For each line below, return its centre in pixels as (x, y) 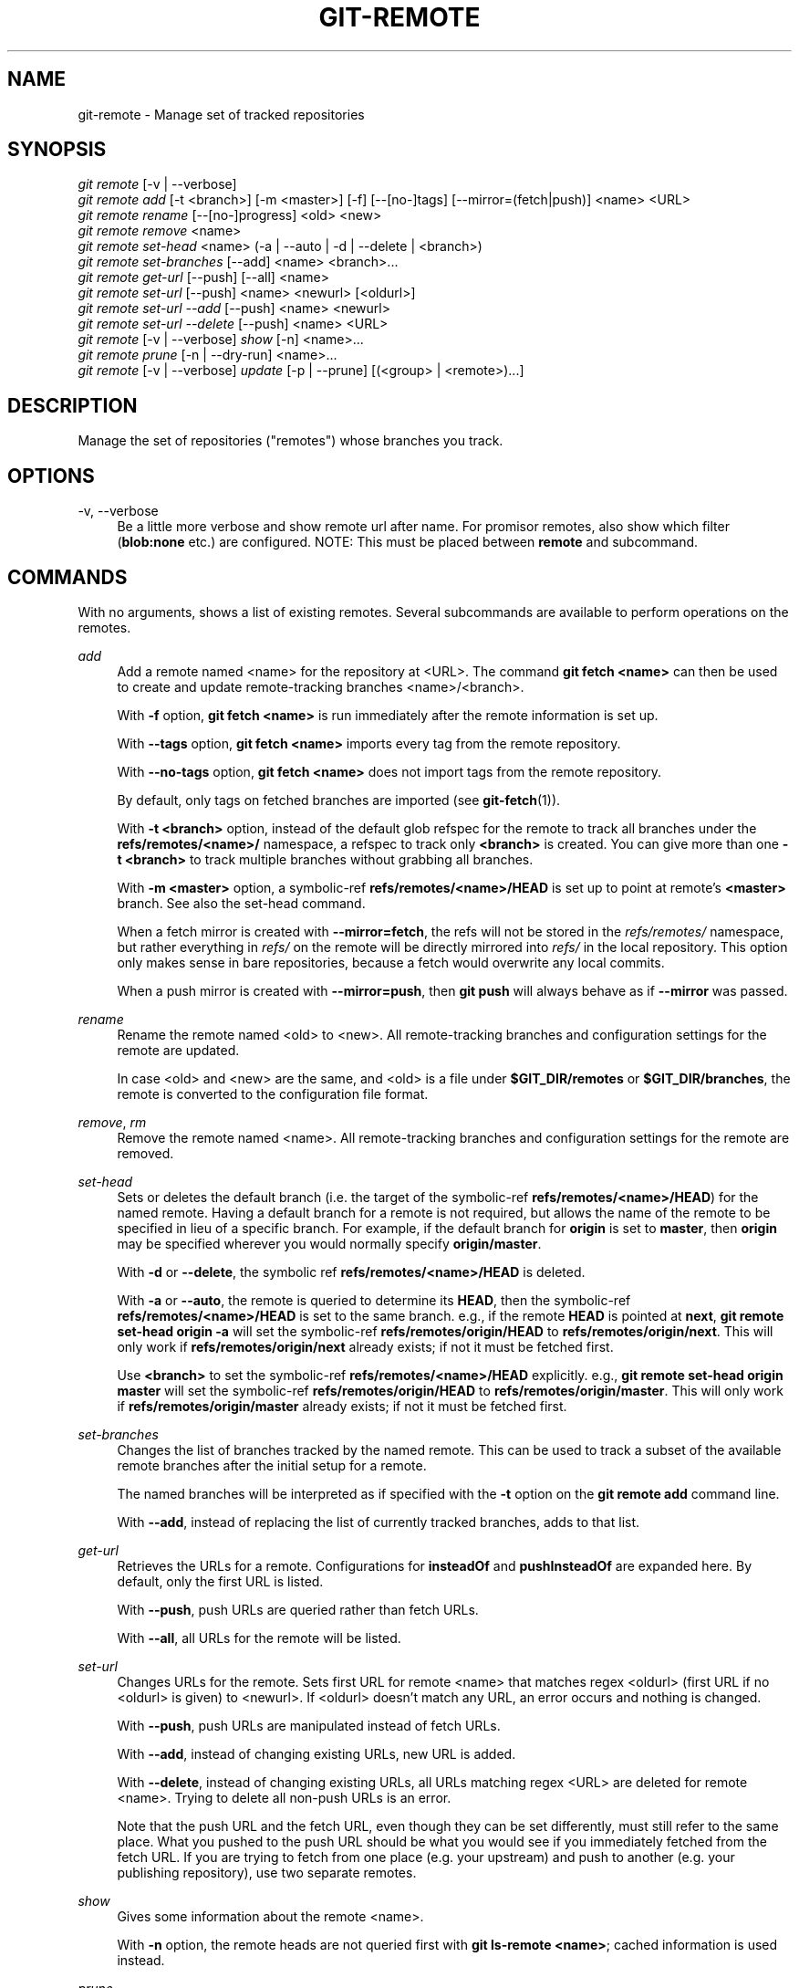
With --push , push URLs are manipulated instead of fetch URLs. (309, 1725)
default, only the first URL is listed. (220, 1581)
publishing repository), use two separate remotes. (267, 1872)
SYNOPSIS (57, 150)
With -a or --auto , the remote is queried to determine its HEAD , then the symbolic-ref (374, 1300)
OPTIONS (51, 476)
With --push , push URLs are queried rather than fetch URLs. (298, 1609)
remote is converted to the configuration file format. (273, 1093)
